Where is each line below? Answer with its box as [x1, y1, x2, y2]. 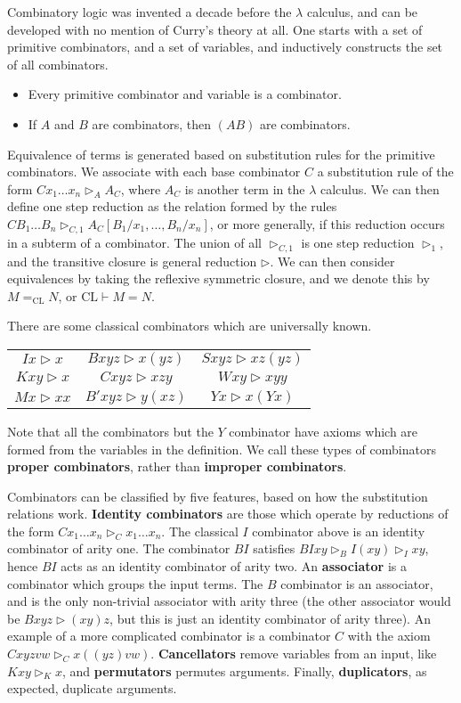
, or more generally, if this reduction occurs [209, 214, 445, 233]
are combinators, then [92, 114, 212, 133]
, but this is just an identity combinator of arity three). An [109, 609, 431, 627]
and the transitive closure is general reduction [7, 251, 257, 270]
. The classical [161, 521, 239, 540]
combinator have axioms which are [229, 421, 418, 440]
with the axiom [347, 626, 431, 645]
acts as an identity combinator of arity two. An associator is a [61, 557, 407, 576]
